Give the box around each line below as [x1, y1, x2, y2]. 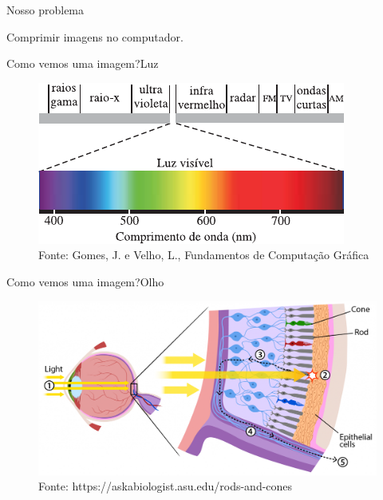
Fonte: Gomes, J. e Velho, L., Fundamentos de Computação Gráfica [38, 246, 369, 263]
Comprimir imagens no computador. [6, 28, 184, 45]
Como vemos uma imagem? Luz [6, 55, 159, 72]
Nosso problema [6, 2, 85, 18]
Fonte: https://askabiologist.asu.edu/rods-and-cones [38, 478, 293, 494]
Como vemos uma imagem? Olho [6, 273, 164, 289]
